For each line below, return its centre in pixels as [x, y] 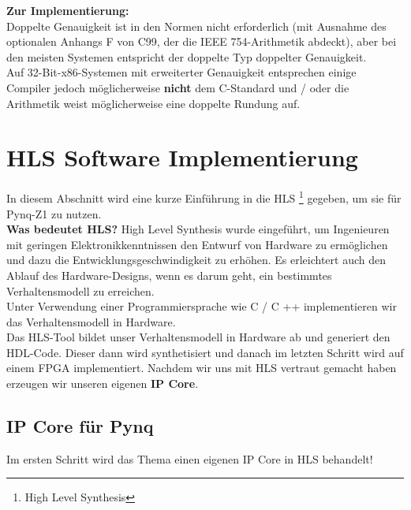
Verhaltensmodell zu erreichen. [80, 290]
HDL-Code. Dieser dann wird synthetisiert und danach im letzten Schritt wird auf [205, 352]
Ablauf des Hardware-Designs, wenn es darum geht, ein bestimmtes [169, 275]
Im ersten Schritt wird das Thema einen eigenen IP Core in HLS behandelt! [190, 458]
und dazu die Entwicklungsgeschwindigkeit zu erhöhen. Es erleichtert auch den [196, 260]
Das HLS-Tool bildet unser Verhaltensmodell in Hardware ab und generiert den [198, 337]
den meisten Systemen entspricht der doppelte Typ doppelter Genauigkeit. [187, 56]
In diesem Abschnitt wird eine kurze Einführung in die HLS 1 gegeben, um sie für [204, 197]
